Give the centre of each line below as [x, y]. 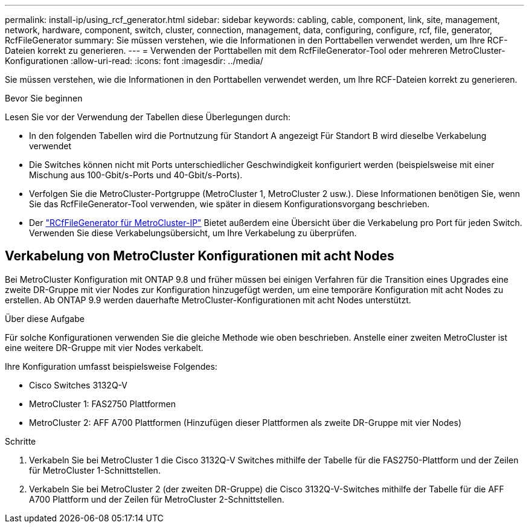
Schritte [21, 441]
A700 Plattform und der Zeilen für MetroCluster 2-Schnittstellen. [157, 499]
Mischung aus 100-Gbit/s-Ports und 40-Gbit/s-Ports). [136, 175]
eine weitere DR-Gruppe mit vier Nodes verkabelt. [104, 347]
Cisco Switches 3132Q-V [78, 385]
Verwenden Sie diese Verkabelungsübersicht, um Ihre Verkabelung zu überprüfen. [193, 233]
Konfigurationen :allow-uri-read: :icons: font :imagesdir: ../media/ [134, 61]
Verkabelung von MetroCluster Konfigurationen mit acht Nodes [200, 256]
